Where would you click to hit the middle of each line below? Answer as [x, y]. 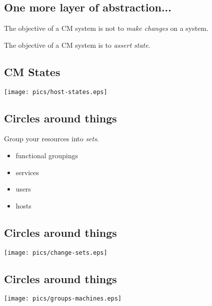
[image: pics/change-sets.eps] [56, 253]
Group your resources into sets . [52, 139]
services [27, 172]
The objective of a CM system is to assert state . [77, 45]
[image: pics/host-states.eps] [56, 92]
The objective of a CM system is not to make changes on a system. [106, 28]
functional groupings [47, 155]
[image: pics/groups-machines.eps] [63, 299]
